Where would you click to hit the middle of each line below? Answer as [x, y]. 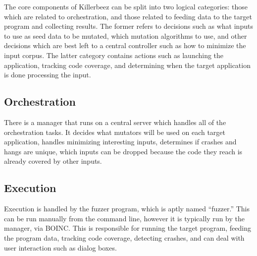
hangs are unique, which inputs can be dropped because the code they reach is [123, 151]
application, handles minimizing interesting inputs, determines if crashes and [120, 142]
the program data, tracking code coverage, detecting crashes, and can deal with [124, 237]
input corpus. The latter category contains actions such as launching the [114, 55]
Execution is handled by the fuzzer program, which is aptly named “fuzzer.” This [127, 209]
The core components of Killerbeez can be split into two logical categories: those [126, 6]
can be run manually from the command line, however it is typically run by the [124, 218]
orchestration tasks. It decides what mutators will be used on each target [115, 132]
